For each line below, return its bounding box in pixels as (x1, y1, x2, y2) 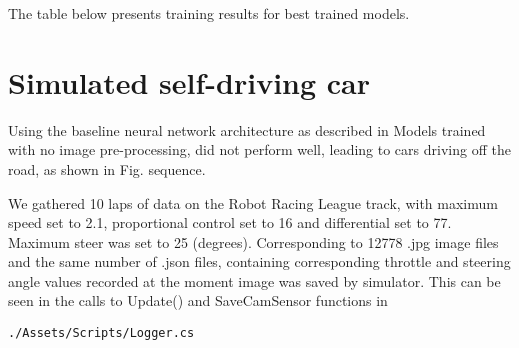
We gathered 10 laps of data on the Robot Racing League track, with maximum (8, 192, 498, 213)
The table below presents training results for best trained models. (8, 3, 410, 23)
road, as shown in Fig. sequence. (8, 158, 206, 179)
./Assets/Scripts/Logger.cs (8, 326, 195, 341)
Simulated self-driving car (8, 61, 371, 102)
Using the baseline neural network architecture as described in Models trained (8, 119, 486, 140)
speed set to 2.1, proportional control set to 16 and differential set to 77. (8, 212, 452, 233)
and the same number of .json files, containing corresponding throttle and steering (8, 251, 511, 272)
